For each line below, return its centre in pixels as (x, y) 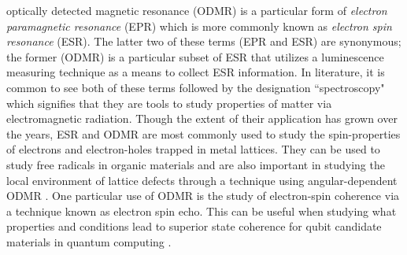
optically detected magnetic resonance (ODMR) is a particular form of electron (197, 10)
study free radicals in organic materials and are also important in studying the (196, 164)
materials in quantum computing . (89, 241)
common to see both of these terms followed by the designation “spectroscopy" (196, 87)
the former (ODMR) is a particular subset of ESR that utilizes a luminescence (195, 56)
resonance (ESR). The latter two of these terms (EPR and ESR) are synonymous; (204, 41)
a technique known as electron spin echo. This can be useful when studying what (202, 211)
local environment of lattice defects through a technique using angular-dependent (202, 180)
